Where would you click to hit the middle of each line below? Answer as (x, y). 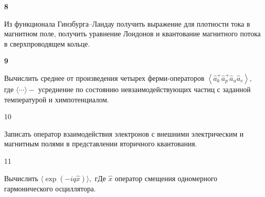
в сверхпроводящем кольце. (47, 43)
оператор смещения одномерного (166, 178)
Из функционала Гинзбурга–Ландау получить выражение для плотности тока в (127, 23)
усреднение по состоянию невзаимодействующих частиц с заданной (145, 89)
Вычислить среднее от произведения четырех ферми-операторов (104, 78)
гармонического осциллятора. (50, 188)
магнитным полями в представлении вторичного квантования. (101, 144)
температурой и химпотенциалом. (57, 99)
